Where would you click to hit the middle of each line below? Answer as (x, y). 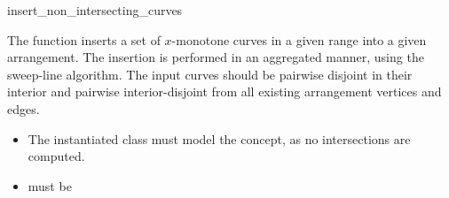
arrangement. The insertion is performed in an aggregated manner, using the (216, 57)
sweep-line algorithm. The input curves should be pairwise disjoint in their (210, 74)
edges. (24, 108)
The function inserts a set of (84, 39)
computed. (56, 156)
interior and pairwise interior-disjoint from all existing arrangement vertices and (224, 91)
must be (50, 185)
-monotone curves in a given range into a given (299, 39)
